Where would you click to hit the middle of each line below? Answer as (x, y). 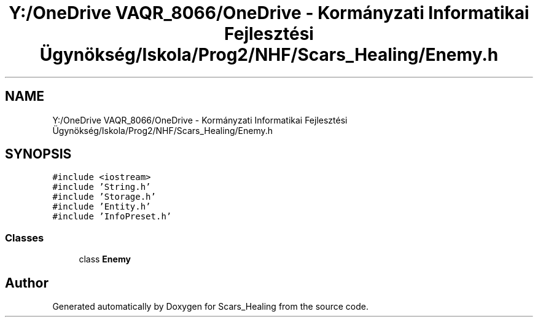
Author (27, 283)
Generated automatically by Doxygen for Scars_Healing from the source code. (211, 307)
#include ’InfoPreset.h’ (112, 217)
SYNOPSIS (38, 154)
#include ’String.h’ (102, 187)
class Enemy (105, 259)
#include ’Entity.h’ (102, 207)
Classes (25, 238)
